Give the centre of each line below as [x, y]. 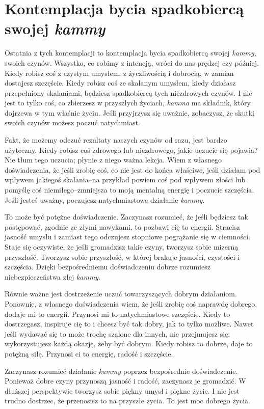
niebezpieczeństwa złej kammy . [53, 276]
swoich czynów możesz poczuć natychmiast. [72, 122]
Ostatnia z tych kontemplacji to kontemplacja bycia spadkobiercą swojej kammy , [130, 53]
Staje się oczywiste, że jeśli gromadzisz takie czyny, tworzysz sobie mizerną [122, 247]
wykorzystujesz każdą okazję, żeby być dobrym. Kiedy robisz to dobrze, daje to [129, 344]
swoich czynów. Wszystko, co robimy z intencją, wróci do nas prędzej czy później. [132, 62]
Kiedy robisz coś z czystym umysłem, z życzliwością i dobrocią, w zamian [119, 73]
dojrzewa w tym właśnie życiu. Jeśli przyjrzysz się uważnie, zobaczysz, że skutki [129, 112]
